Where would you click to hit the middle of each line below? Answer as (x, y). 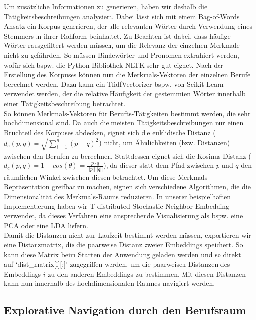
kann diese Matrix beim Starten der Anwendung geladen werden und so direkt (123, 254)
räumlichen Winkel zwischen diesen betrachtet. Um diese (90, 177)
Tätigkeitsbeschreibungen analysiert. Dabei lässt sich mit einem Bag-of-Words (122, 16)
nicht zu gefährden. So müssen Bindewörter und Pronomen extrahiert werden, (122, 55)
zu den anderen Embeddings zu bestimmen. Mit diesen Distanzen (147, 273)
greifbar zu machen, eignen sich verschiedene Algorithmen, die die (151, 186)
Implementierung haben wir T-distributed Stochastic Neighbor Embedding (117, 206)
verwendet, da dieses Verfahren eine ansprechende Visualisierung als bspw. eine (124, 216)
